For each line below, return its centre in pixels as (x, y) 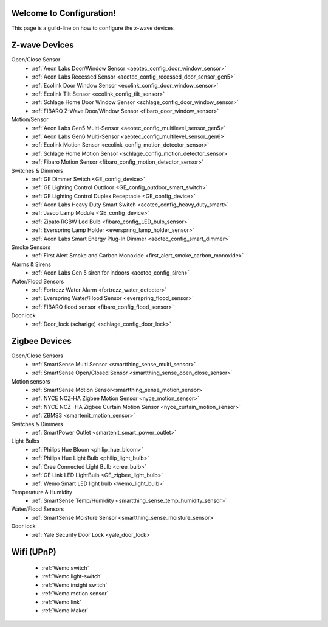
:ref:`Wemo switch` (65, 568)
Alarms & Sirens (31, 264)
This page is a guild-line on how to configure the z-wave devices (93, 28)
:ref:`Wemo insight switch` (74, 585)
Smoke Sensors (31, 247)
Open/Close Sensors (37, 356)
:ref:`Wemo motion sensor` (75, 594)
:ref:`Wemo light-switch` (72, 576)
